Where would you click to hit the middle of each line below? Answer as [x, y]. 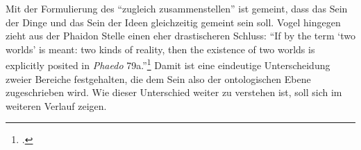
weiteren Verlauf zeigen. [56, 105]
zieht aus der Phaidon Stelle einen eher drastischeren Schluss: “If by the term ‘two [180, 36]
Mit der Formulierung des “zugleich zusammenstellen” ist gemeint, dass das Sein [177, 8]
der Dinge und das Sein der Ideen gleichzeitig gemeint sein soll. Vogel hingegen [173, 22]
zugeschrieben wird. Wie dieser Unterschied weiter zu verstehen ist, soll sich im [174, 92]
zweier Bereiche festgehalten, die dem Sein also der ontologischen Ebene [158, 78]
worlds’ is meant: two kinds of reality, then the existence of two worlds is [160, 49]
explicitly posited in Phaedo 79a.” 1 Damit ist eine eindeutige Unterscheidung [168, 64]
